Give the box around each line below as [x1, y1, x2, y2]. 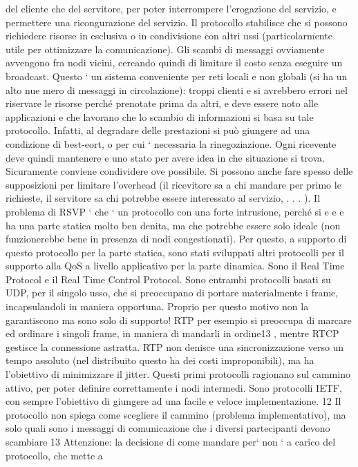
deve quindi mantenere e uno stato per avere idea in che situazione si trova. [6, 150, 325, 164]
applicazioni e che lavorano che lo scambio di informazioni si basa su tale [6, 109, 314, 124]
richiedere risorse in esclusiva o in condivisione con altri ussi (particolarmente [6, 28, 332, 43]
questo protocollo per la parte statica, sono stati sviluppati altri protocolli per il [6, 245, 344, 259]
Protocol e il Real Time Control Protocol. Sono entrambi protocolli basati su [6, 271, 331, 286]
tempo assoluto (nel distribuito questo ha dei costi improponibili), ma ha [6, 353, 314, 368]
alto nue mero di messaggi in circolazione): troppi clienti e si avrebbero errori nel [6, 82, 348, 97]
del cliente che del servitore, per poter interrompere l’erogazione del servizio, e [6, 1, 337, 15]
